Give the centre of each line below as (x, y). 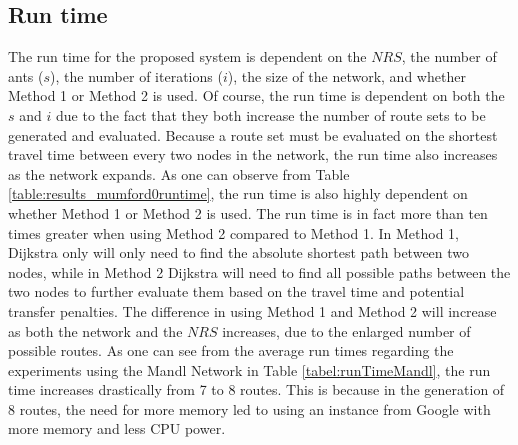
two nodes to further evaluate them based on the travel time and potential (236, 291)
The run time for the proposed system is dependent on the (187, 56)
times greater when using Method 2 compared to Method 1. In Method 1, (233, 232)
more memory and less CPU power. (117, 428)
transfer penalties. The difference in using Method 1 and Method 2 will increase (252, 310)
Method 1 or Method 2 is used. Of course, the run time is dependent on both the (256, 95)
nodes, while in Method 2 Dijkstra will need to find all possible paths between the (259, 271)
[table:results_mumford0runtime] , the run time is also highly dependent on (238, 193)
